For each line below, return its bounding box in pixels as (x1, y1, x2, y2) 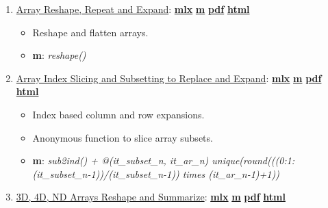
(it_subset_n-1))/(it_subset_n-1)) (32, 166, 179, 181)
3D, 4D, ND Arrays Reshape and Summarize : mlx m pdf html (16, 190, 286, 204)
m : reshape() (32, 48, 86, 62)
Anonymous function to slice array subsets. (32, 130, 213, 144)
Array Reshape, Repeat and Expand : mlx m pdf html (16, 2, 250, 16)
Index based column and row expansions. (32, 107, 205, 121)
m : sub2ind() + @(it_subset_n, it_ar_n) (32, 153, 209, 168)
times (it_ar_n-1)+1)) (182, 166, 279, 181)
